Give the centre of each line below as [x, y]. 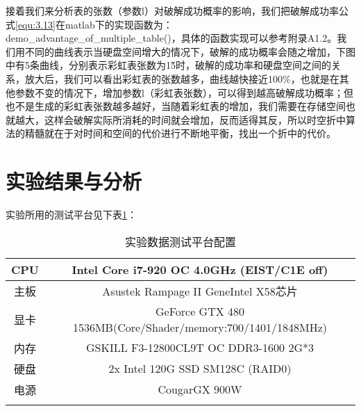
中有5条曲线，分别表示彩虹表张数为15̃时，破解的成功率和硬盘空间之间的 [168, 65]
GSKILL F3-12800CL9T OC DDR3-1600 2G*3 [200, 348]
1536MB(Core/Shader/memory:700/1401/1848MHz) [200, 327]
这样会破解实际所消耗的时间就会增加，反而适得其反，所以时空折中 [195, 119]
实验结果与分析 [74, 181]
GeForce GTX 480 [200, 311]
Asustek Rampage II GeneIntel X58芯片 [200, 291]
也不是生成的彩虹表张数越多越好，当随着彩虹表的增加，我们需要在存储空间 [176, 106]
